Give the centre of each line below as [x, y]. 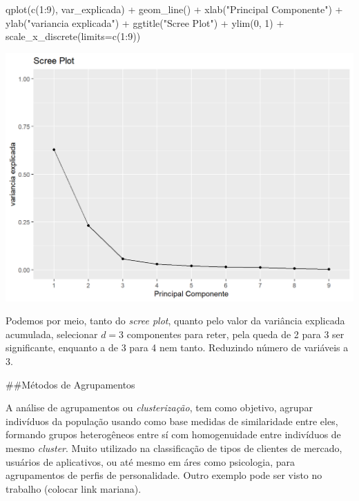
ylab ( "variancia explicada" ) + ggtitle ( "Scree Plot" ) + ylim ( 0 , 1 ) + [145, 22]
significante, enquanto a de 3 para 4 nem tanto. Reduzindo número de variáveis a [177, 347]
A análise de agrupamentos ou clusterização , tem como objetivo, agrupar [159, 407]
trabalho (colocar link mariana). [74, 488]
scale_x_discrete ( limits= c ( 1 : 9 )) [73, 36]
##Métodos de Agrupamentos [70, 384]
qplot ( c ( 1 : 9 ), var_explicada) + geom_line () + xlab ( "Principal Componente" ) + [174, 9]
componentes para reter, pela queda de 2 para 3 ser [235, 334]
